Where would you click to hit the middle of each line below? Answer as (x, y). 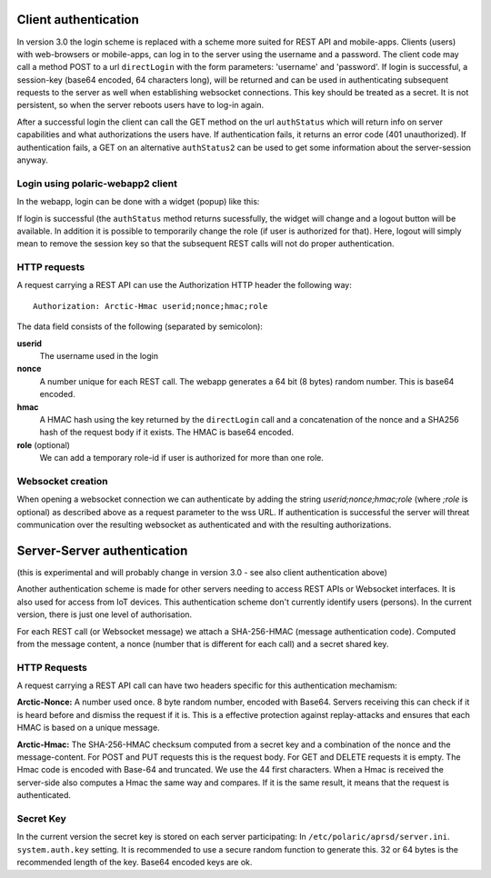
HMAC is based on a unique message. (88, 728)
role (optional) (43, 444)
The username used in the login (99, 356)
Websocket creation (62, 481)
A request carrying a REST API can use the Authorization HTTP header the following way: (184, 285)
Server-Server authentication (102, 550)
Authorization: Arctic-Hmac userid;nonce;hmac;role (150, 306)
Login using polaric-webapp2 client (97, 184)
